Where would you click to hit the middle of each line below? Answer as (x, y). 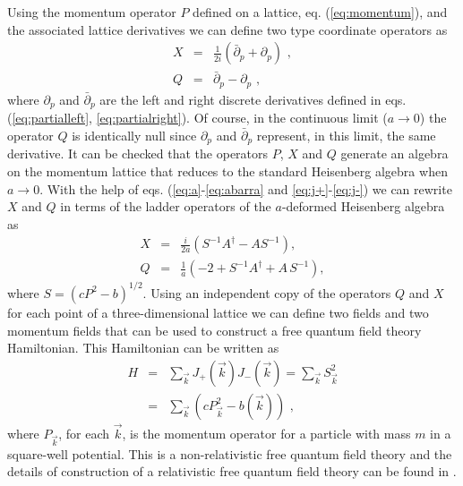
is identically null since (134, 135)
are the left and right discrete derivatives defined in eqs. (253, 99)
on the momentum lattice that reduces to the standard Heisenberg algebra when (227, 171)
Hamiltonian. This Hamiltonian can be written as (143, 348)
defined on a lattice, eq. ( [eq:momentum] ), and (320, 12)
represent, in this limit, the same (346, 135)
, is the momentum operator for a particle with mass (266, 434)
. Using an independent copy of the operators (267, 292)
